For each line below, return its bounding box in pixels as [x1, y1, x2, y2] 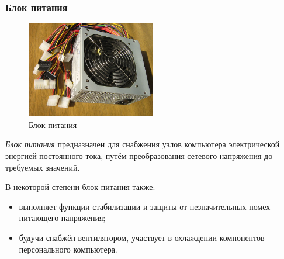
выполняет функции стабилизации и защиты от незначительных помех [19, 200, 271, 212]
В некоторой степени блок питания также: [5, 181, 155, 193]
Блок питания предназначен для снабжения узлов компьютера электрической [5, 138, 280, 150]
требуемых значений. [5, 161, 80, 173]
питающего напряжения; [19, 212, 106, 224]
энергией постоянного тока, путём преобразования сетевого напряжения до [5, 150, 273, 161]
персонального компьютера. [19, 243, 117, 255]
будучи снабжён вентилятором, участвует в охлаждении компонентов [19, 231, 265, 243]
